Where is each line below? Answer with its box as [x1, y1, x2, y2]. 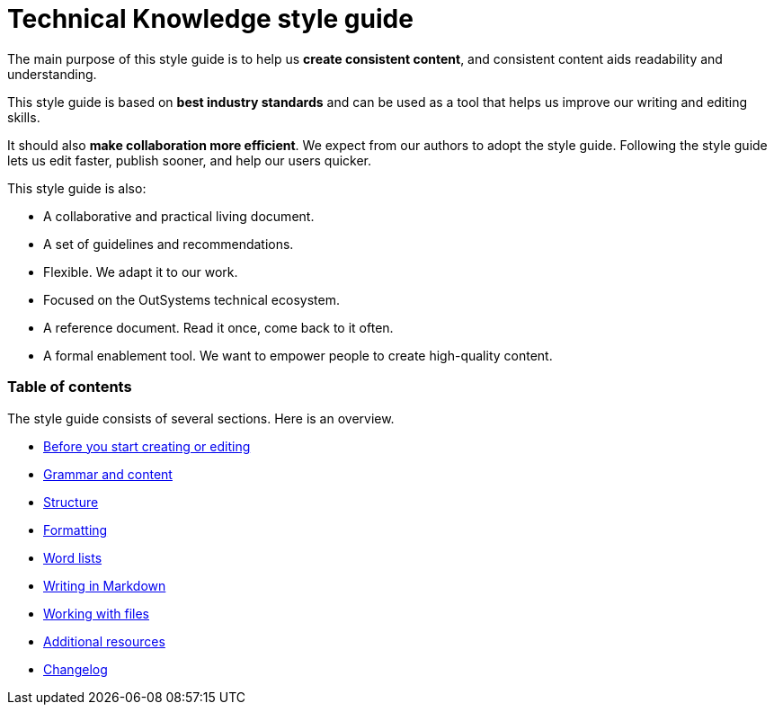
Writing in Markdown [43, 577, 166, 593]
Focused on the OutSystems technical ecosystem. [43, 291, 340, 307]
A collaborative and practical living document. [43, 208, 315, 224]
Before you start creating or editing [43, 438, 251, 454]
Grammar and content [43, 466, 173, 482]
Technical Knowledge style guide [7, 4, 414, 34]
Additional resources [43, 633, 165, 649]
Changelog [43, 661, 108, 677]
